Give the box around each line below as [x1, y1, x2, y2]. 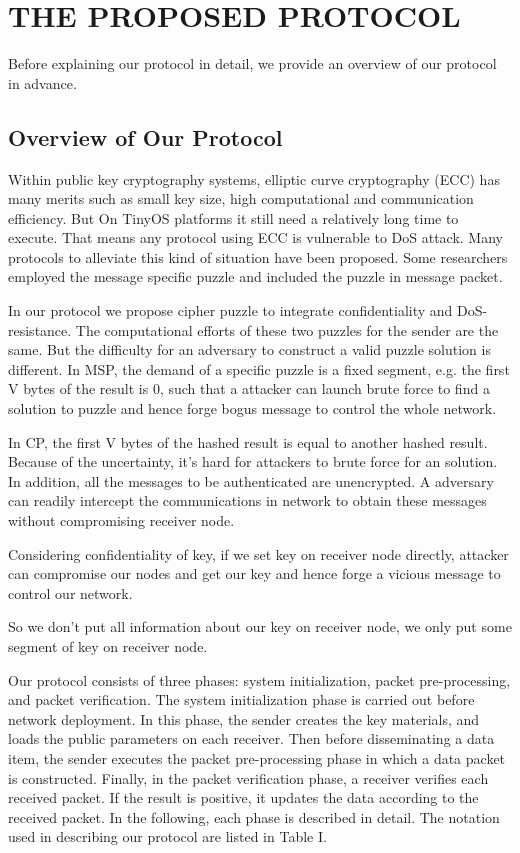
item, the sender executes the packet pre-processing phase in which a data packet [8, 747, 506, 768]
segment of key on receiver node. [8, 635, 208, 656]
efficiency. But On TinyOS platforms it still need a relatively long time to [8, 207, 459, 228]
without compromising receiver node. [8, 510, 235, 531]
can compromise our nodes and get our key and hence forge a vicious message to [8, 563, 501, 584]
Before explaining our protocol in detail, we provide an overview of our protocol [8, 53, 497, 74]
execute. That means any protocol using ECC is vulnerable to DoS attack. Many [8, 227, 503, 248]
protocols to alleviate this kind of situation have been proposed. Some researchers [8, 246, 508, 267]
